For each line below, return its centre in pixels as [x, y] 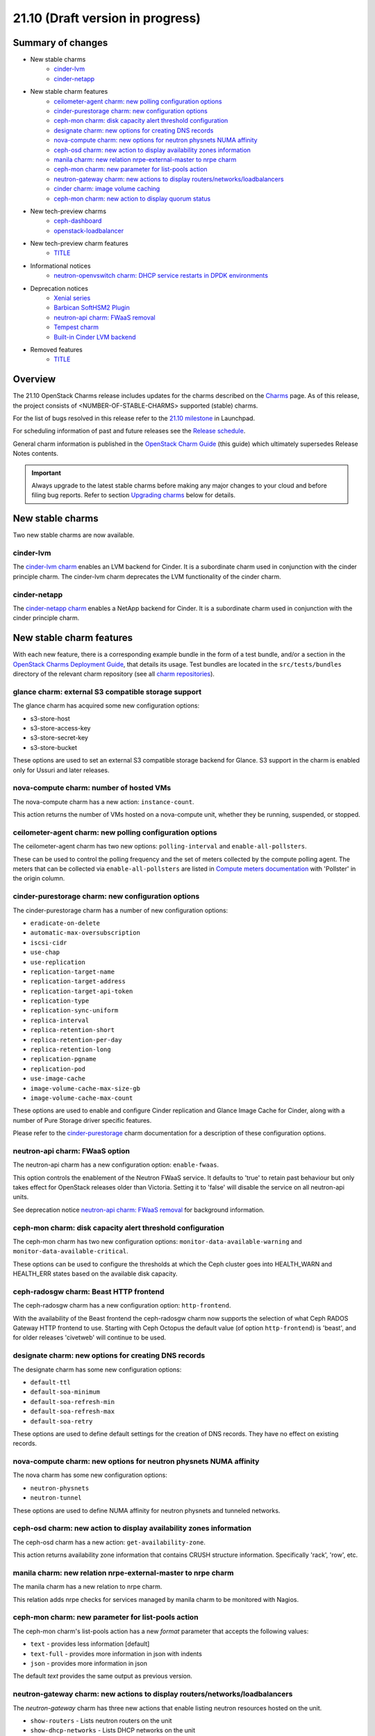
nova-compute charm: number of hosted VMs [92, 788]
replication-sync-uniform [74, 1011]
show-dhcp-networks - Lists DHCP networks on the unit [113, 1730]
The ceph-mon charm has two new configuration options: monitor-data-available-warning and [157, 1241]
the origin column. [39, 878]
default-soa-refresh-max [72, 1412]
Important [47, 473]
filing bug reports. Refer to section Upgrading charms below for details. [134, 495]
